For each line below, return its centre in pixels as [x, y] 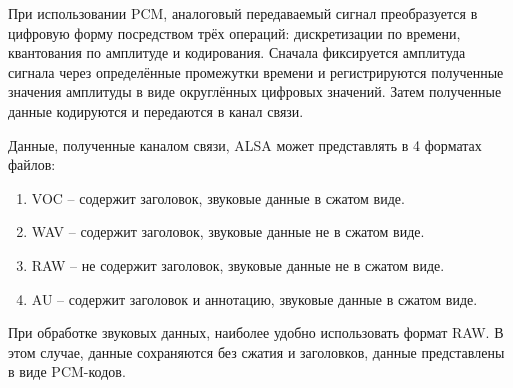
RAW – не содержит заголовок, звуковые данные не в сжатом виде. [238, 264]
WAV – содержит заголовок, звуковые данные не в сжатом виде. [228, 231]
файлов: [32, 164]
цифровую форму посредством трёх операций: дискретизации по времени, [234, 32]
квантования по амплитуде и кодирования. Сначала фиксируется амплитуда [237, 52]
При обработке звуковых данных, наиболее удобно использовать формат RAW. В [256, 332]
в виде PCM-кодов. [67, 371]
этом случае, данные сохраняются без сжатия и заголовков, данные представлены [256, 351]
